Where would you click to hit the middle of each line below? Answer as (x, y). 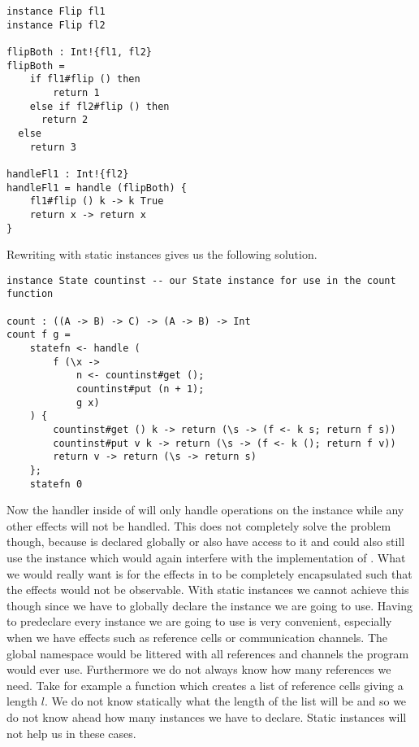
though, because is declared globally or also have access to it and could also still (206, 542)
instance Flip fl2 (56, 25)
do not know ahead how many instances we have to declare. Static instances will (207, 716)
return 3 (53, 147)
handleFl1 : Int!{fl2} (68, 174)
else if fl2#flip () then (99, 106)
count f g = (39, 335)
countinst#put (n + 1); (140, 389)
